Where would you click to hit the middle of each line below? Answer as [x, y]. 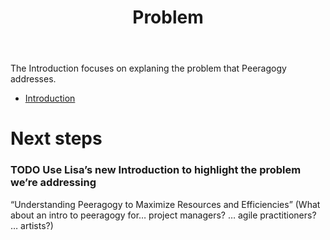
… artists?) [32, 225]
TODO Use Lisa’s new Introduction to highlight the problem [156, 170]
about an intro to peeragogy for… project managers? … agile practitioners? [163, 215]
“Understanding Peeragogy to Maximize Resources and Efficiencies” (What [165, 204]
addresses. [33, 79]
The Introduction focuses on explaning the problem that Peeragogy [148, 68]
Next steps [56, 138]
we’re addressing [53, 183]
